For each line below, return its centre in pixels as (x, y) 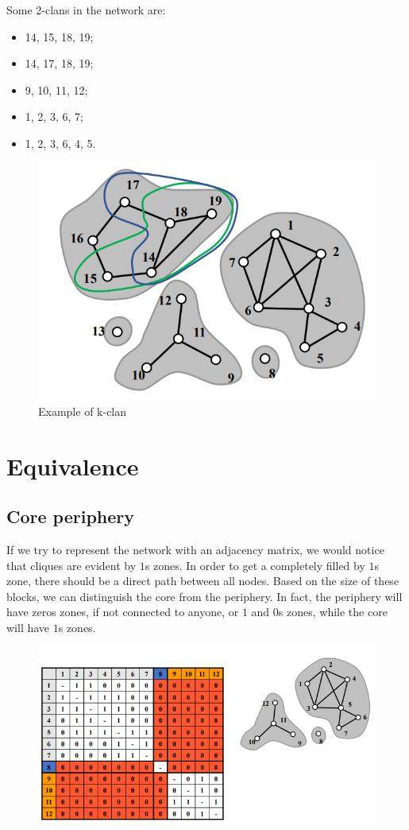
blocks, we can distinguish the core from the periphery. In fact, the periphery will (204, 596)
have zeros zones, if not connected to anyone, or (123, 612)
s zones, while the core (333, 612)
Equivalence (73, 465)
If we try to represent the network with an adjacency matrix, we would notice (195, 549)
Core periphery (71, 516)
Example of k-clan (83, 411)
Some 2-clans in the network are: (86, 10)
